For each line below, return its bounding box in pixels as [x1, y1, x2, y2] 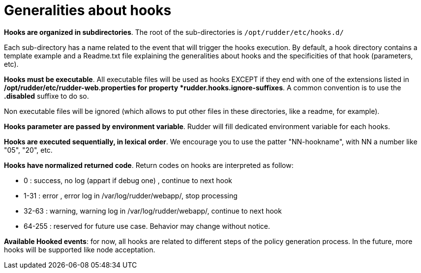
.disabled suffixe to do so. [4, 91, 89, 100]
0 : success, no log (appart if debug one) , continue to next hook [24, 176, 233, 185]
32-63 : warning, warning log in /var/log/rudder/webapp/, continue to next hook [24, 206, 282, 215]
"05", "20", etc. [4, 145, 53, 154]
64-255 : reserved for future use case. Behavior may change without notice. [24, 221, 271, 230]
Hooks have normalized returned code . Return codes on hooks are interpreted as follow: [4, 161, 294, 169]
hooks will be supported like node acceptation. [4, 245, 155, 254]
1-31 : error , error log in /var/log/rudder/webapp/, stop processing [24, 191, 238, 200]
